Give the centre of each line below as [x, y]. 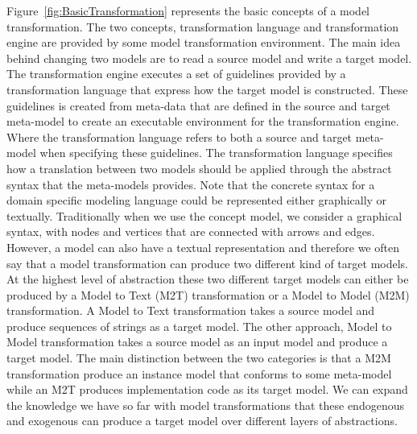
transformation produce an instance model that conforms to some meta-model [199, 373]
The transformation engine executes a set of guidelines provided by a [176, 74]
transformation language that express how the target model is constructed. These [207, 89]
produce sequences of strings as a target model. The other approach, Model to [199, 326]
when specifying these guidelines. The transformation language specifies [216, 153]
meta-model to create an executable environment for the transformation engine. [203, 121]
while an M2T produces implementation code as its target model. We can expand [207, 389]
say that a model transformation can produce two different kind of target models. [207, 263]
